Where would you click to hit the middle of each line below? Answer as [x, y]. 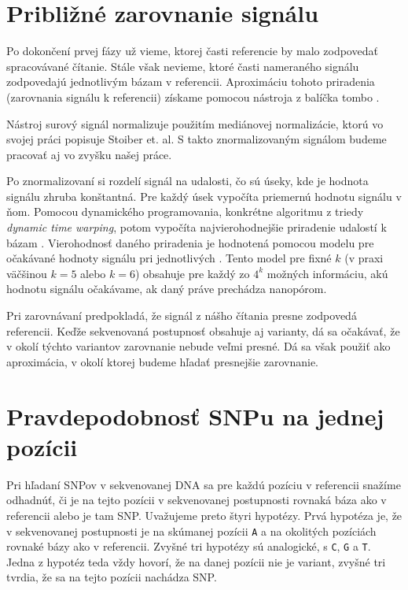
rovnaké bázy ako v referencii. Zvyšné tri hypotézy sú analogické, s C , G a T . [189, 546]
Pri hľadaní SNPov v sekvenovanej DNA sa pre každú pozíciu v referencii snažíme [204, 484]
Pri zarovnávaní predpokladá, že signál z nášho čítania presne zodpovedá [182, 315]
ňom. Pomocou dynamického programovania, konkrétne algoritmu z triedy [185, 212]
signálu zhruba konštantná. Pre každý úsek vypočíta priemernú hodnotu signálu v [204, 196]
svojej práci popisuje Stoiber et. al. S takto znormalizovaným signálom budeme [197, 139]
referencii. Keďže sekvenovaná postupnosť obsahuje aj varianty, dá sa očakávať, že [203, 330]
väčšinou [27, 273]
